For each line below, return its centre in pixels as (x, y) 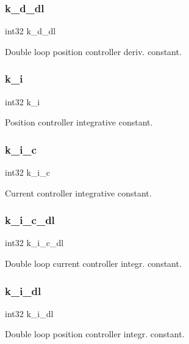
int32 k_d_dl (30, 31)
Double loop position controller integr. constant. (95, 334)
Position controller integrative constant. (79, 122)
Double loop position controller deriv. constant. (93, 51)
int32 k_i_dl (29, 313)
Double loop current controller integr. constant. (93, 264)
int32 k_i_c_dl (34, 243)
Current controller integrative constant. (78, 193)
